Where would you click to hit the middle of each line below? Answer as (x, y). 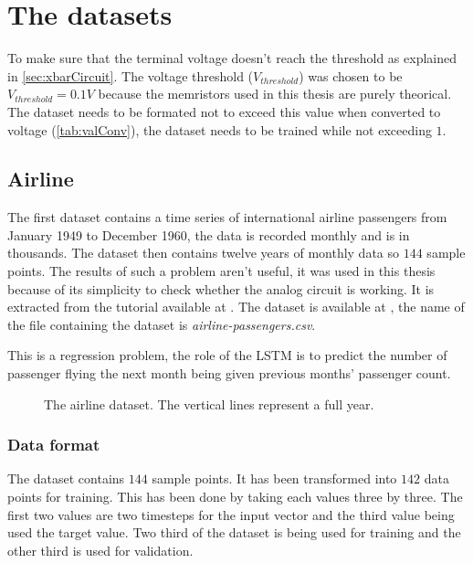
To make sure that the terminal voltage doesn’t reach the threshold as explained (232, 58)
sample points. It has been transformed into (274, 478)
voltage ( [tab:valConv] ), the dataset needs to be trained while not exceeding (220, 129)
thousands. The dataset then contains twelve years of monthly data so (204, 253)
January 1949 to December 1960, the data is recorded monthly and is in (209, 234)
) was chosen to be (351, 75)
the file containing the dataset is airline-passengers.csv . (162, 324)
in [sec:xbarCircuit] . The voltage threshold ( (131, 75)
